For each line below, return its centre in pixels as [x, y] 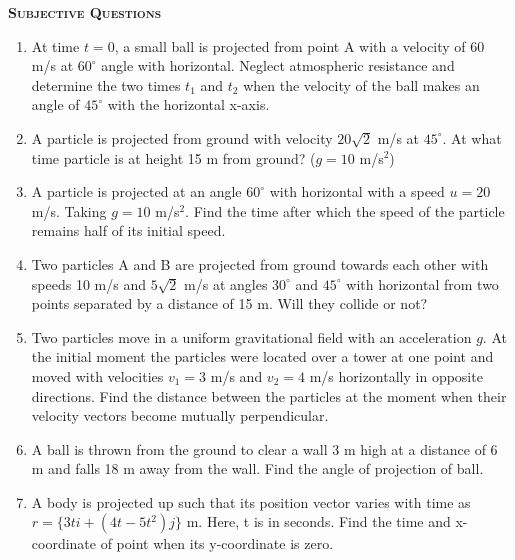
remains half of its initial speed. [128, 230]
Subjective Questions [85, 12]
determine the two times [106, 84]
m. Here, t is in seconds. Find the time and [318, 521]
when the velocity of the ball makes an [361, 84]
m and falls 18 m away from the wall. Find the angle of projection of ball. [257, 468]
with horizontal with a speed [357, 191]
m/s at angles [226, 283]
